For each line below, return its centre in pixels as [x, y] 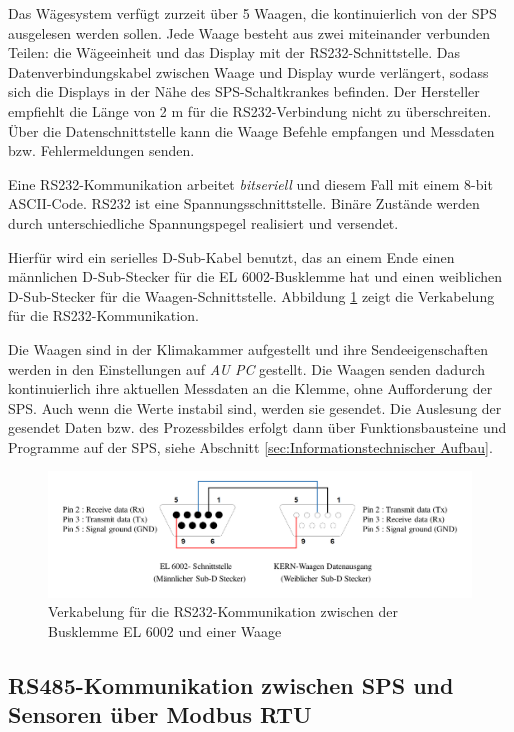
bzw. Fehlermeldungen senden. [101, 150]
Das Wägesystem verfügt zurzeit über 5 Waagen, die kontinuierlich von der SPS [252, 13]
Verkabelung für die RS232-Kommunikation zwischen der [223, 611]
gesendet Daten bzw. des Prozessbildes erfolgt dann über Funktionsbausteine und [257, 427]
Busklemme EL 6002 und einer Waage [165, 630]
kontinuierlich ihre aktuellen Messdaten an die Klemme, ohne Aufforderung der [250, 388]
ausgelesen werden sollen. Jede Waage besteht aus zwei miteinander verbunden [249, 32]
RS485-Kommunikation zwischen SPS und [231, 684]
